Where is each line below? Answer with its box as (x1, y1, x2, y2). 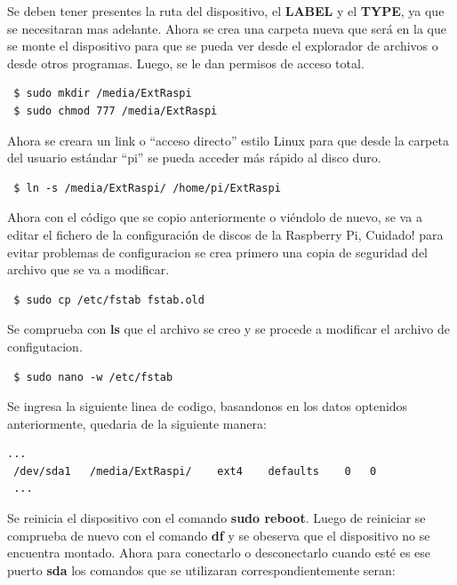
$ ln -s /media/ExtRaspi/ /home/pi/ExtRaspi (13, 181, 281, 194)
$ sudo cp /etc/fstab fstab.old (13, 293, 204, 306)
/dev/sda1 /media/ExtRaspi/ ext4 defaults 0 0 (13, 464, 377, 478)
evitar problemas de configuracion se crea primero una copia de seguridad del (7, 242, 429, 261)
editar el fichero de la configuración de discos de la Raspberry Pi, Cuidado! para (7, 225, 444, 243)
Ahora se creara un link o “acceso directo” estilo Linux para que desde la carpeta (7, 130, 449, 149)
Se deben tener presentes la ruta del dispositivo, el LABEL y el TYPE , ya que (7, 2, 445, 20)
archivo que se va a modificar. (7, 260, 170, 279)
